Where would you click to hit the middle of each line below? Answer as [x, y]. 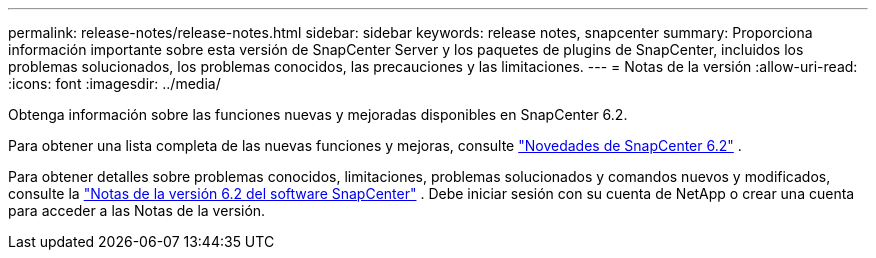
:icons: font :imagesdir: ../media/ [114, 83]
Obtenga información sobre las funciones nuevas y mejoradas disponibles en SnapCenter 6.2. [318, 114]
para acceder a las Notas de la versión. [137, 210]
